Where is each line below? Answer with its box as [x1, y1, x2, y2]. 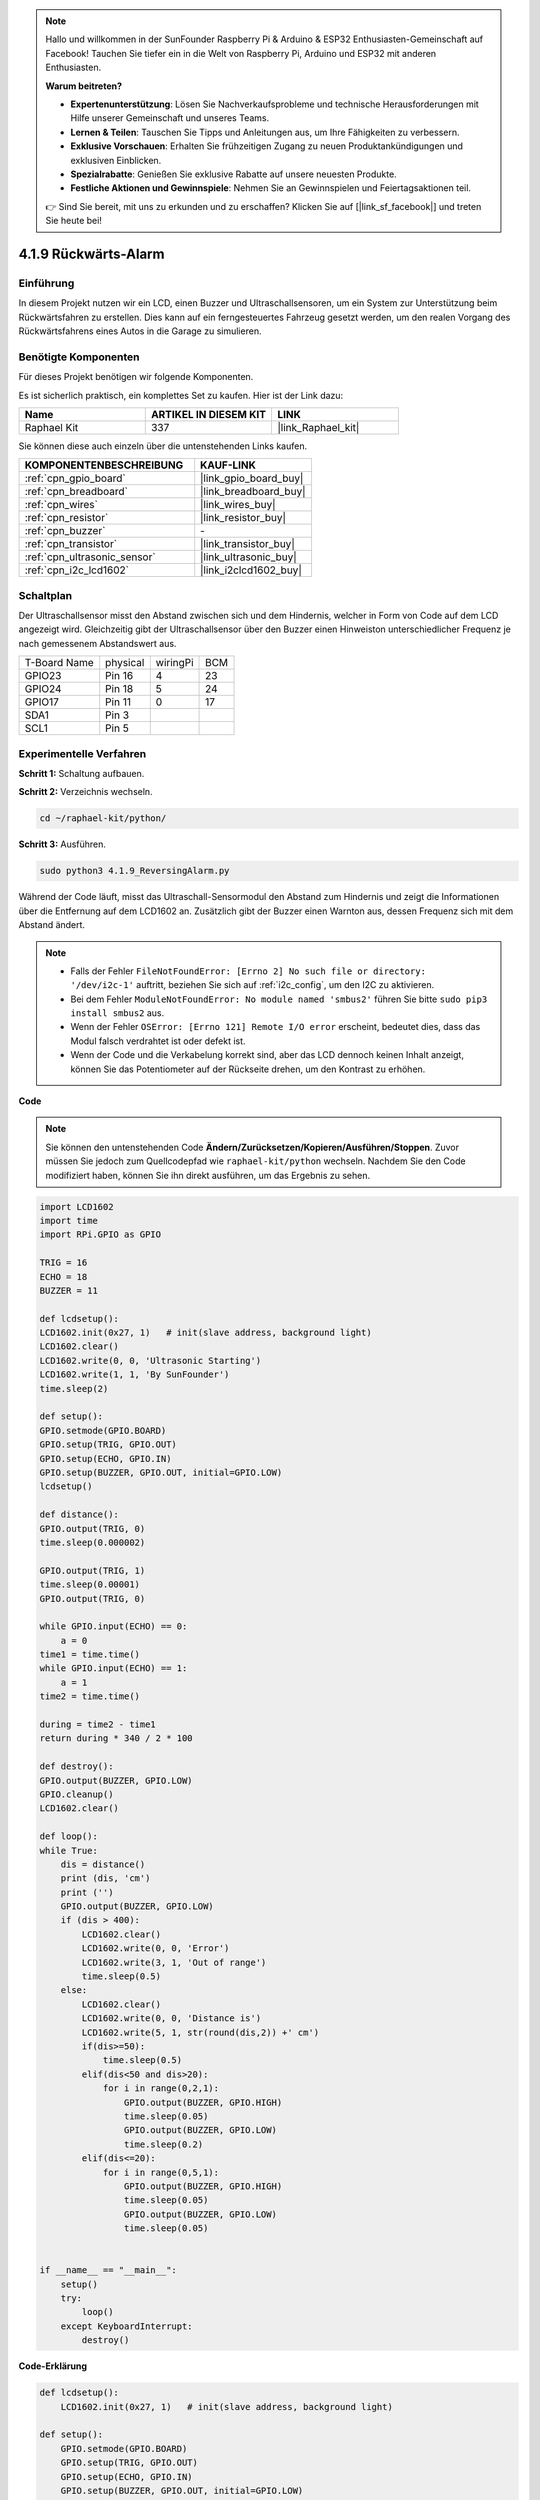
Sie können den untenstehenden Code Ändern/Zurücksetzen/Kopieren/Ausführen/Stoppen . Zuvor [45, 1141, 460, 1153]
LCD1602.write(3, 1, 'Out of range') [81, 1956, 267, 1968]
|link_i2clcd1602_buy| [200, 563, 302, 577]
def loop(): [39, 1831, 99, 1842]
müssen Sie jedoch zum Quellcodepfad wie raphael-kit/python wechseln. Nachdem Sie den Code [45, 1155, 466, 1167]
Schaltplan [18, 588, 73, 602]
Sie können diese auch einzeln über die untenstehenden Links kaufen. [18, 440, 308, 452]
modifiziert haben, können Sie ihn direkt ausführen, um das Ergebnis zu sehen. [45, 1169, 370, 1181]
